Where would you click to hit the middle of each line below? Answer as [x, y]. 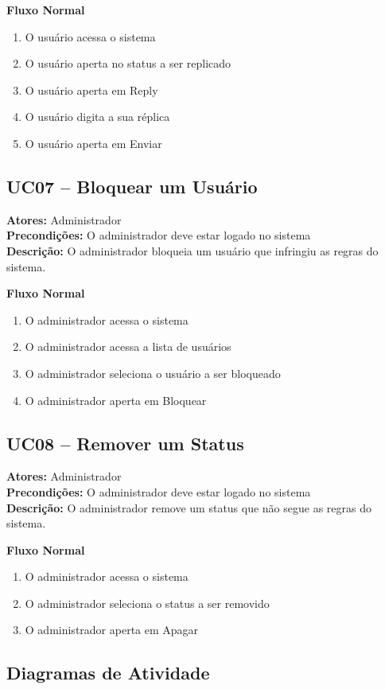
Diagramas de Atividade [108, 673]
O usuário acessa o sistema [90, 36]
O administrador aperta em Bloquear [116, 400]
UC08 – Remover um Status [125, 443]
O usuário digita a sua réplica [97, 117]
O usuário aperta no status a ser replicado [128, 63]
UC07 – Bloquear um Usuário [132, 186]
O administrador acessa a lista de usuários [128, 346]
